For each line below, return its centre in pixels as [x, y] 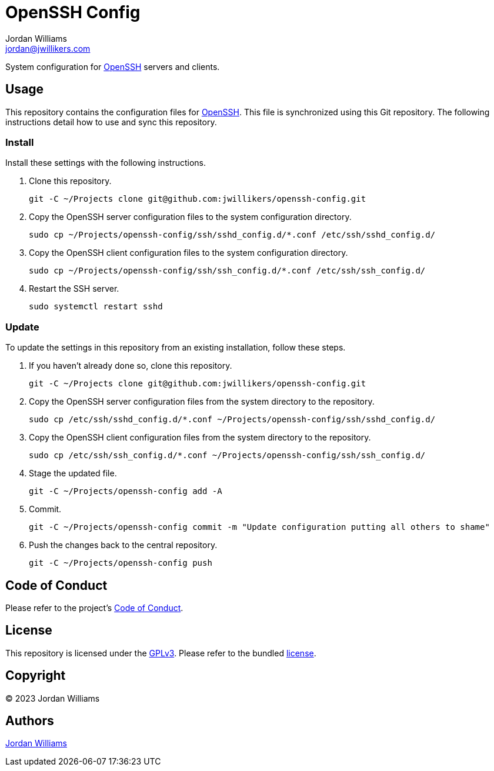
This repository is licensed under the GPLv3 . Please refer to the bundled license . [161, 653]
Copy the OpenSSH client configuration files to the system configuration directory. [188, 253]
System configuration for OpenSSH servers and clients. [113, 66]
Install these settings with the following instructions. [106, 163]
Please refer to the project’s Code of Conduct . [94, 608]
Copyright [36, 676]
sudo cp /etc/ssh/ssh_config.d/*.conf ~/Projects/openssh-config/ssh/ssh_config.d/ [227, 455]
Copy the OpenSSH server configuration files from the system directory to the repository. [202, 402]
